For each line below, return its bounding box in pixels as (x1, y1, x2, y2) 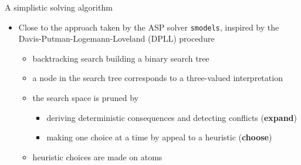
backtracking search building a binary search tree (32, 52, 209, 64)
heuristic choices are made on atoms (32, 150, 163, 163)
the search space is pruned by (32, 92, 138, 104)
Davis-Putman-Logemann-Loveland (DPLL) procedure (18, 32, 215, 45)
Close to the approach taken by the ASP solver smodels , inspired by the (18, 21, 279, 33)
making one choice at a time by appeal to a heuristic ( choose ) (46, 131, 272, 143)
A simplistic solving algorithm (5, 1, 113, 13)
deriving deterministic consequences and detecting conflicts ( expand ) (46, 111, 297, 123)
